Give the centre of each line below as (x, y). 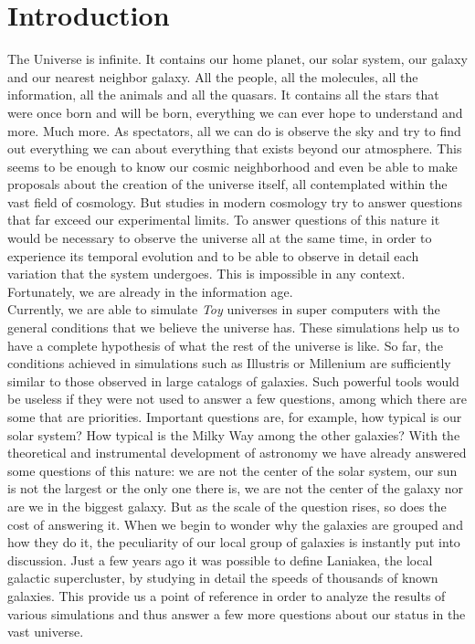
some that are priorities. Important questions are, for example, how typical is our (235, 417)
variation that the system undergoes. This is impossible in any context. (206, 274)
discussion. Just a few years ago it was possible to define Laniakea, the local (220, 560)
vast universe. (46, 632)
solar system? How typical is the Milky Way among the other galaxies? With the (234, 434)
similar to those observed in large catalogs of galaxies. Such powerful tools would (233, 380)
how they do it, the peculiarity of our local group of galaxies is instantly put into (234, 542)
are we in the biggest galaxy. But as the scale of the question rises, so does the (227, 506)
